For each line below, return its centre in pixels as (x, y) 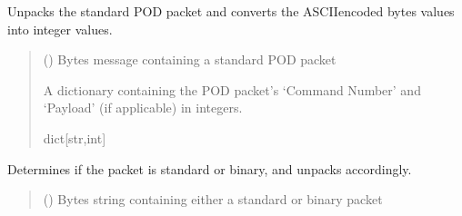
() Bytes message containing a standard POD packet (190, 59)
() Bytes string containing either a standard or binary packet (213, 199)
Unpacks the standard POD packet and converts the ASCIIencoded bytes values (231, 11)
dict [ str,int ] (75, 137)
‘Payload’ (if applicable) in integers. (143, 108)
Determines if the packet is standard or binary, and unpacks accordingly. (210, 168)
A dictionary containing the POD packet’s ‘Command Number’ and (232, 89)
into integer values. (60, 29)
